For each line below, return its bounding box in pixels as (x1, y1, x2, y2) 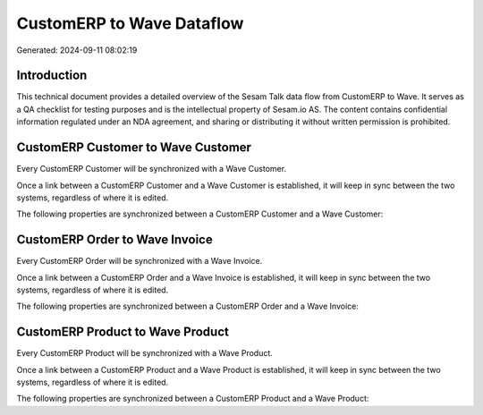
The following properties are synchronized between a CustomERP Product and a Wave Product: (16, 394, 369, 404)
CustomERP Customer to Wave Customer (16, 140, 252, 156)
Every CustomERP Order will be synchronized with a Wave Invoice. (16, 256, 263, 267)
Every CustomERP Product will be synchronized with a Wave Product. (16, 348, 273, 359)
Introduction (16, 68, 88, 83)
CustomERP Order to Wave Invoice (16, 233, 214, 248)
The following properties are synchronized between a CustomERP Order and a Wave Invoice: (16, 301, 360, 312)
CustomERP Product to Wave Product (16, 325, 230, 340)
